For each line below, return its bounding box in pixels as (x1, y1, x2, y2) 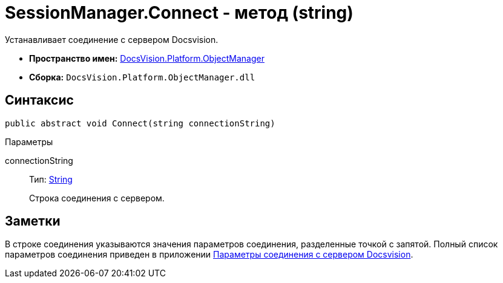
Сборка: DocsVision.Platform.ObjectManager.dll (29, 71, 255, 82)
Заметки (5, 213, 61, 229)
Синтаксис (5, 93, 74, 108)
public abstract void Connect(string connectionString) (5, 118, 275, 128)
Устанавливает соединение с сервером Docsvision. (5, 34, 219, 45)
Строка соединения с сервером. (29, 192, 165, 203)
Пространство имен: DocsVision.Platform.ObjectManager (29, 53, 265, 63)
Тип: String (29, 174, 73, 184)
